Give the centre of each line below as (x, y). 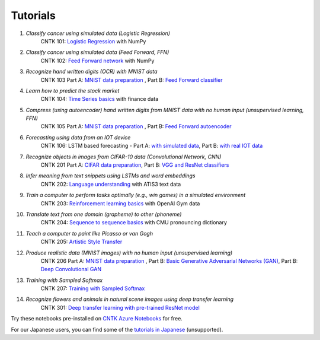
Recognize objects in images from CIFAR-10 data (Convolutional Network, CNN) (124, 157)
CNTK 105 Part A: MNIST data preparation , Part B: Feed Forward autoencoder (136, 126)
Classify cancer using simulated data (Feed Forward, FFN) (97, 52)
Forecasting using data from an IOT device (78, 137)
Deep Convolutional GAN (71, 269)
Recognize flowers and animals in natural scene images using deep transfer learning (130, 299)
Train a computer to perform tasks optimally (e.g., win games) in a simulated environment (136, 195)
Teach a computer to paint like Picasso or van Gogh (89, 233)
